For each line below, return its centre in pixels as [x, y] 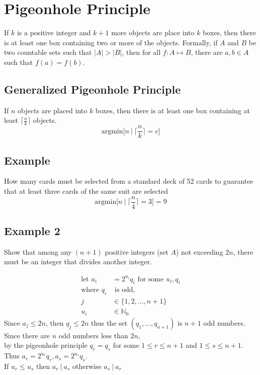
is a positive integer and [54, 32]
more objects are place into [153, 32]
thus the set [109, 322]
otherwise [87, 366]
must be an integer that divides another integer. [78, 261]
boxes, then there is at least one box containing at [172, 110]
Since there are [27, 335]
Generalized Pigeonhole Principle [93, 89]
